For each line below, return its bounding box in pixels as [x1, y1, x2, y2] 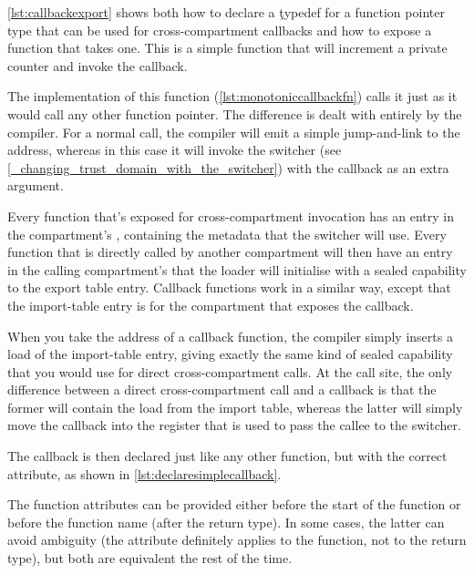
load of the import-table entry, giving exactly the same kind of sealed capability [7, 344, 453, 364]
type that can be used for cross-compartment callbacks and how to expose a [7, 20, 432, 39]
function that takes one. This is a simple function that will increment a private [7, 38, 448, 57]
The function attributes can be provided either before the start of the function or [7, 495, 461, 514]
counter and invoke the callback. [7, 56, 188, 75]
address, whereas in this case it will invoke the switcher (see [7, 140, 342, 159]
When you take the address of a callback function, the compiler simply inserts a [7, 326, 453, 345]
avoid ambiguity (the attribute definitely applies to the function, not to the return [7, 530, 467, 549]
